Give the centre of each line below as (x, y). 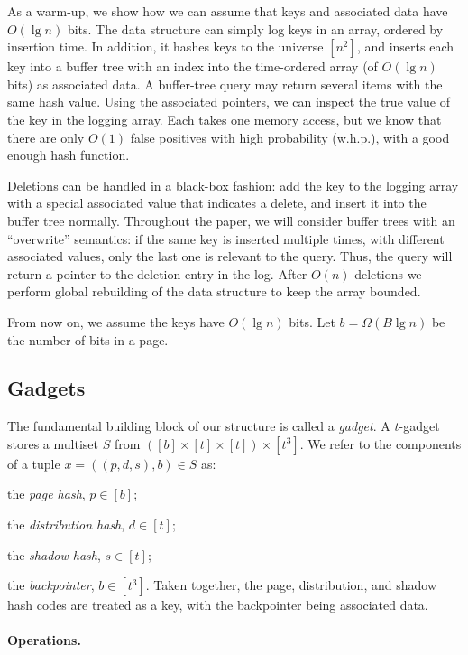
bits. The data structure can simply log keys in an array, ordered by (255, 28)
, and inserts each (405, 47)
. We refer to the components (381, 443)
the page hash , (46, 494)
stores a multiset (53, 443)
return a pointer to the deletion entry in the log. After (157, 273)
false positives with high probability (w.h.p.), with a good (290, 137)
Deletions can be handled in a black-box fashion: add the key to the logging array (233, 185)
